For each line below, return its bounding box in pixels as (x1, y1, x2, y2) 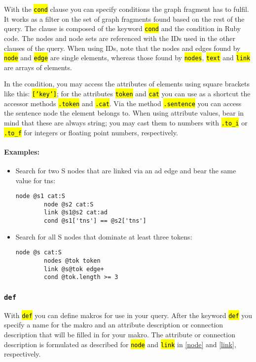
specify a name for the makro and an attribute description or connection (4, 320, 223, 330)
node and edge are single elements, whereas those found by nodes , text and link (4, 52, 251, 63)
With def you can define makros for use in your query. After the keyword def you (4, 310, 253, 320)
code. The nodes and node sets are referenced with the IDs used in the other (4, 33, 235, 43)
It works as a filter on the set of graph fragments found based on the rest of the (4, 13, 245, 24)
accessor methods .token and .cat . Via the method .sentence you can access (4, 98, 242, 108)
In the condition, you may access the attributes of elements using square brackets (4, 79, 250, 89)
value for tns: (15, 175, 56, 185)
